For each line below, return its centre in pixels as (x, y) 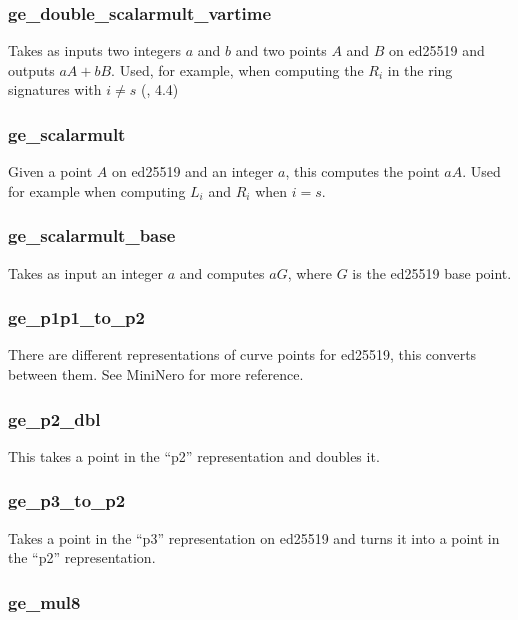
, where (310, 272)
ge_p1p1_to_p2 (76, 317)
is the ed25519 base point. (432, 272)
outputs (31, 69)
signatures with (55, 89)
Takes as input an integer (85, 272)
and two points (281, 50)
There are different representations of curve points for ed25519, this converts (242, 354)
